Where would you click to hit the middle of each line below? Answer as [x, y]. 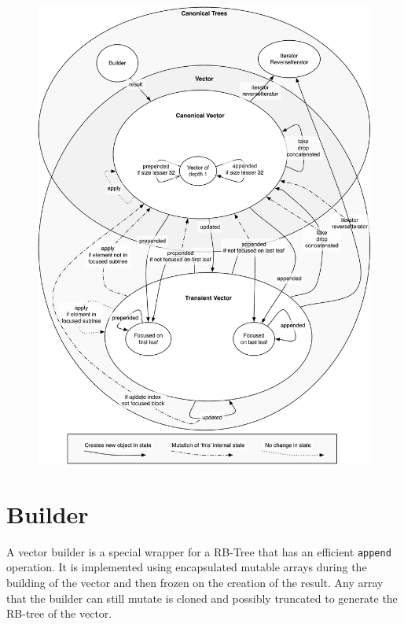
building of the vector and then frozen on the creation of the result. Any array [195, 582]
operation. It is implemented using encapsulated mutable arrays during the [187, 567]
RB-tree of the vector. [59, 613]
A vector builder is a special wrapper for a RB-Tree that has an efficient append [199, 551]
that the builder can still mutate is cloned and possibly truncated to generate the [202, 598]
